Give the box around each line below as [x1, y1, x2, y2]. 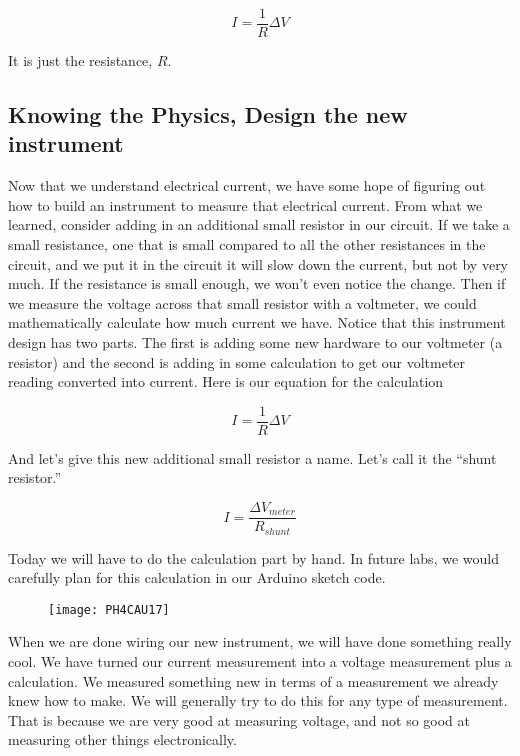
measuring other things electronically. [8, 729, 237, 750]
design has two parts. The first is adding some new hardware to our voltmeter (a [8, 332, 503, 352]
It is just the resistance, [8, 50, 153, 71]
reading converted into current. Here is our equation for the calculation [8, 371, 444, 392]
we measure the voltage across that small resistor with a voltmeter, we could [8, 292, 477, 313]
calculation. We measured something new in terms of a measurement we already [8, 670, 499, 691]
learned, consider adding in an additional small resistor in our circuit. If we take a [8, 214, 510, 235]
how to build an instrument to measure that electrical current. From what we [8, 194, 483, 215]
